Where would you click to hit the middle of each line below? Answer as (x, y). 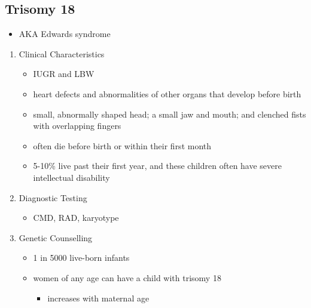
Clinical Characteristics (62, 53)
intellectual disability (71, 177)
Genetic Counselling (56, 237)
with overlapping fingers (77, 126)
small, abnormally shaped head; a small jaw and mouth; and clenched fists (170, 114)
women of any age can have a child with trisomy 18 (127, 277)
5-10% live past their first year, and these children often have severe (158, 166)
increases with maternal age (98, 298)
